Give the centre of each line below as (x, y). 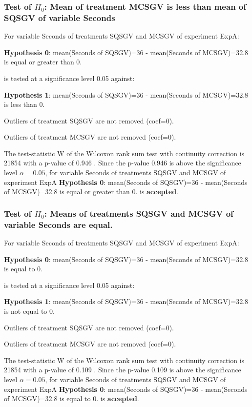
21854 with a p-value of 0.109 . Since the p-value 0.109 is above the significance (123, 370)
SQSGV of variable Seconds (60, 17)
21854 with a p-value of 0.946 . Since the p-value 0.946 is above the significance (123, 163)
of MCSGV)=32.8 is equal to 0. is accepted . (72, 398)
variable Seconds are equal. (58, 224)
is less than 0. (24, 104)
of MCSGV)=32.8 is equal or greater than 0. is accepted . (91, 192)
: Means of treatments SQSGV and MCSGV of (139, 213)
